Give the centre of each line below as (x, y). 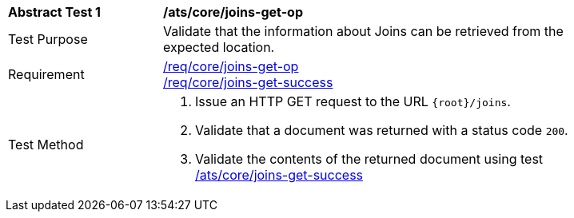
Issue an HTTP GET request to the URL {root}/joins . (353, 101)
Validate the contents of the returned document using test (369, 159)
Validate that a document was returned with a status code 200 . (382, 130)
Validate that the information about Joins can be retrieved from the (363, 31)
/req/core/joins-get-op (231, 66)
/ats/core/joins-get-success (279, 175)
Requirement (46, 74)
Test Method (46, 145)
